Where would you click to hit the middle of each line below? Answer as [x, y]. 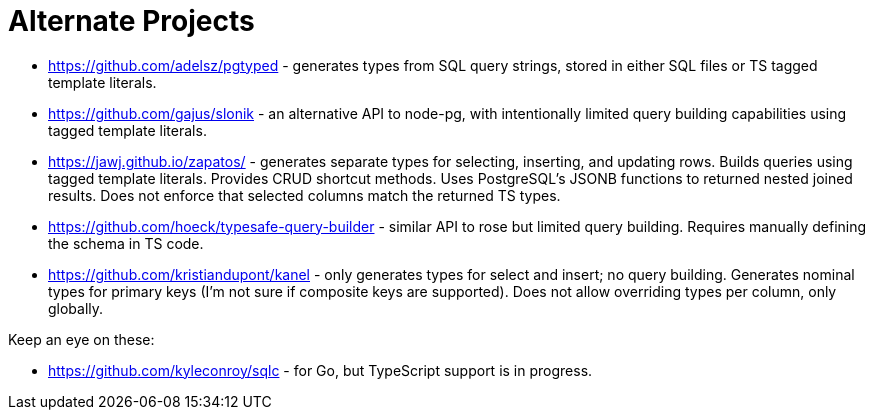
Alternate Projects [131, 21]
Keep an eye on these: [81, 339]
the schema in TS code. [126, 243]
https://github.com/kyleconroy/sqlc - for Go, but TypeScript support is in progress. [320, 370]
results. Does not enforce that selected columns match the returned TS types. [304, 195]
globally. [76, 308]
